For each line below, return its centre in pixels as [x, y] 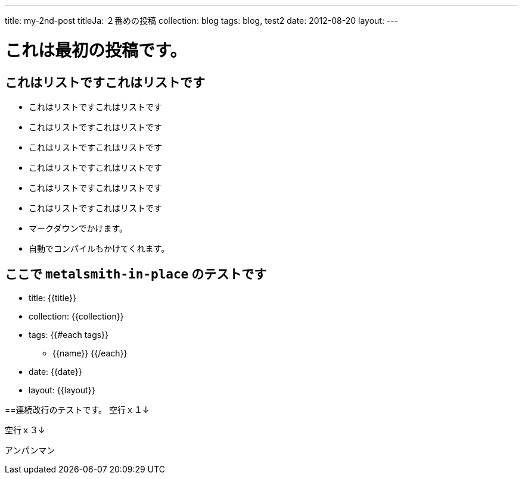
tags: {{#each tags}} [69, 334]
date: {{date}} [55, 371]
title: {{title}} [52, 298]
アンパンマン [30, 450]
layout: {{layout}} [62, 390]
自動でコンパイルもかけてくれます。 [99, 248]
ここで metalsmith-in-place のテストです [136, 274]
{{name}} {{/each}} [90, 353]
